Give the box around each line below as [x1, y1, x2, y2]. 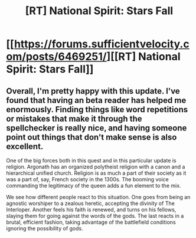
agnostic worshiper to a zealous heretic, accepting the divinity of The [6, 200, 175, 207]
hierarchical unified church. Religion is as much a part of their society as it [6, 169, 187, 177]
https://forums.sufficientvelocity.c [14, 37, 190, 51]
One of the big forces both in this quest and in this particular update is [6, 157, 177, 164]
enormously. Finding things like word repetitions [6, 105, 188, 115]
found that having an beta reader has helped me [6, 95, 187, 105]
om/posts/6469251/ [6, 50, 107, 63]
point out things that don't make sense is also [6, 132, 177, 142]
